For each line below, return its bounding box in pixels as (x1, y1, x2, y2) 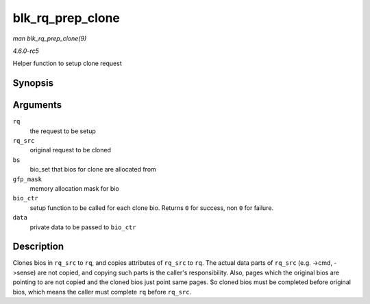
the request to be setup (29, 127, 96, 135)
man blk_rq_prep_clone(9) (12, 34, 87, 43)
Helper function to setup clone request (12, 59, 123, 68)
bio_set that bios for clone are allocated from (29, 165, 157, 174)
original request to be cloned (29, 146, 111, 154)
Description (12, 241, 64, 253)
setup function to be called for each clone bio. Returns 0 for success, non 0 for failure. (29, 203, 274, 212)
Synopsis (12, 78, 54, 89)
